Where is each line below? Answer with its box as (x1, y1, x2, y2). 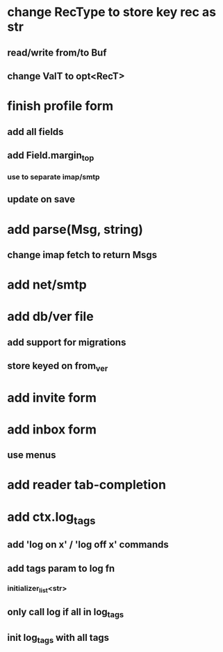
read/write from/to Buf (7, 47, 107, 58)
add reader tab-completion (7, 477, 167, 493)
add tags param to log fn (7, 562, 115, 574)
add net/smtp (7, 277, 87, 293)
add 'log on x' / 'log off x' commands (7, 539, 169, 550)
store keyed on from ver (7, 360, 108, 374)
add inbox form (7, 422, 97, 437)
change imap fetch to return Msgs (7, 249, 158, 261)
